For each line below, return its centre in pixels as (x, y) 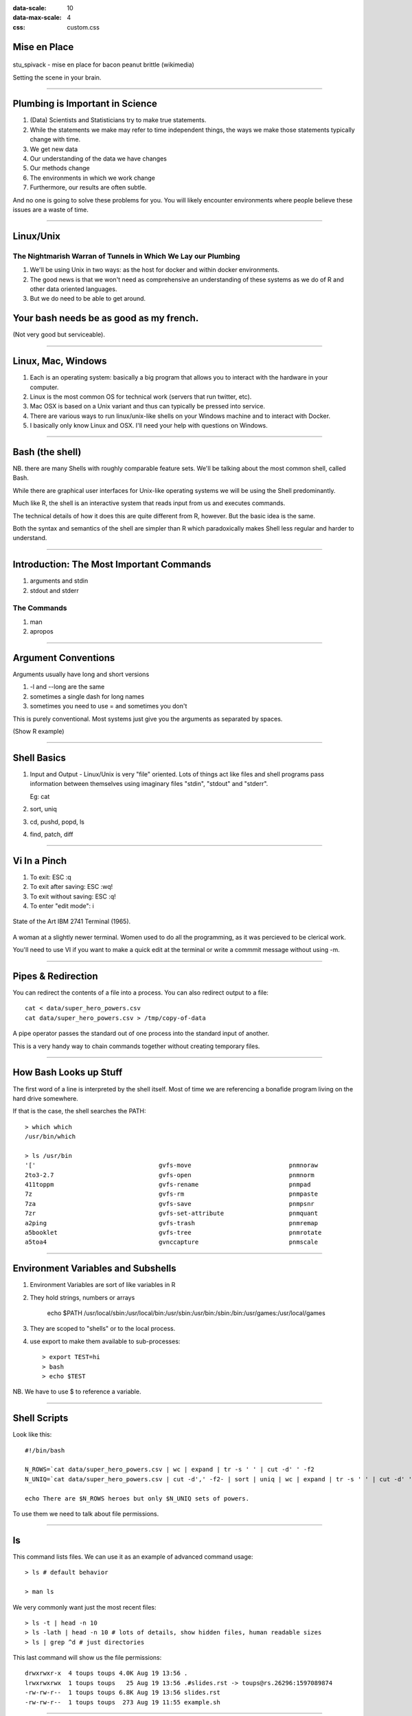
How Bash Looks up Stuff (68, 1072)
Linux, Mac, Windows (60, 361)
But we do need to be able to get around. (88, 299)
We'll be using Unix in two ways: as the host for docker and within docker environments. (154, 270)
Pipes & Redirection (56, 976)
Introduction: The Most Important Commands (112, 565)
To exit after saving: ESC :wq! (71, 887)
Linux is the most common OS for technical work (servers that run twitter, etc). (141, 396)
